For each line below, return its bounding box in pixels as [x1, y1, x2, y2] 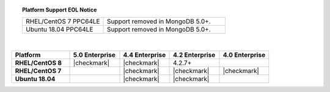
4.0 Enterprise [222, 51, 266, 59]
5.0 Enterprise [73, 51, 116, 59]
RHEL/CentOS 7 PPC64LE [25, 17, 100, 26]
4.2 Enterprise [173, 51, 216, 59]
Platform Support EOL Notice [22, 6, 97, 13]
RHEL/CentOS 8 [15, 58, 62, 67]
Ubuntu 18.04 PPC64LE [25, 25, 94, 34]
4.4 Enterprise [123, 51, 166, 59]
